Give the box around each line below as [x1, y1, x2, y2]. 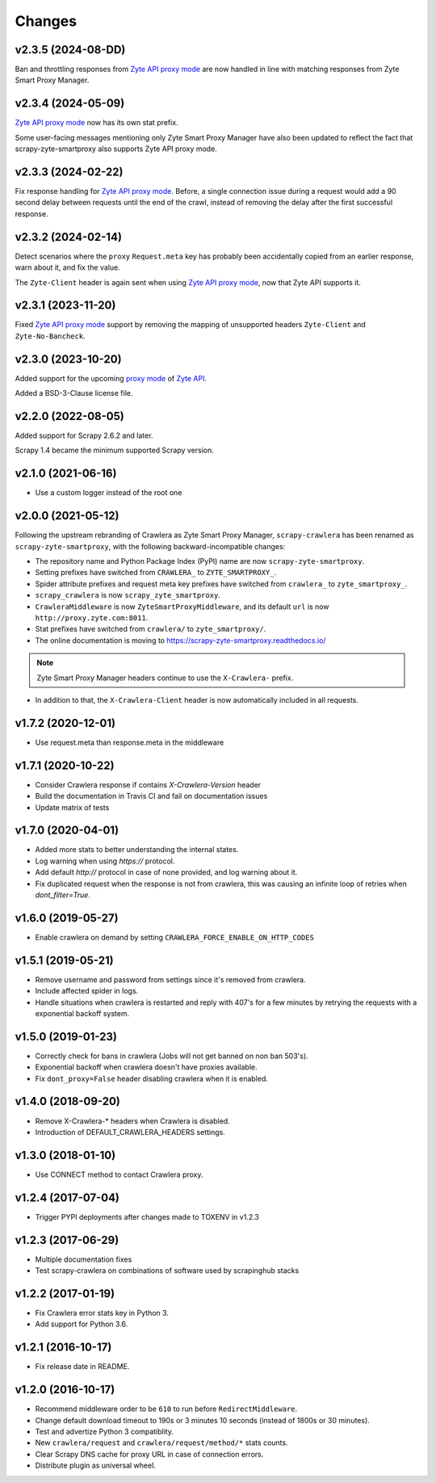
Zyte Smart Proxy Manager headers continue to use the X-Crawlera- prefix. [36, 673, 294, 683]
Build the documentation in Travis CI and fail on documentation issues [35, 792, 268, 801]
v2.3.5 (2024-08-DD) [15, 43, 126, 57]
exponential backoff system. [35, 1008, 129, 1018]
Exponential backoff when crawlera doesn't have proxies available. [35, 1062, 258, 1072]
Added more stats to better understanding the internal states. [35, 845, 239, 855]
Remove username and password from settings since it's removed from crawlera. [35, 974, 306, 985]
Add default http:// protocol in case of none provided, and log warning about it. [35, 868, 298, 877]
